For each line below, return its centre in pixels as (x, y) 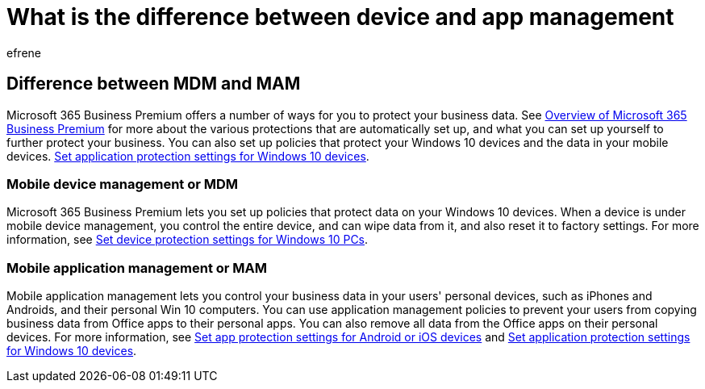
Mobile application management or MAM (137, 268)
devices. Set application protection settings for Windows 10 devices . (188, 156)
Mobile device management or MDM (123, 184)
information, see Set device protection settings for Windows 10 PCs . (188, 240)
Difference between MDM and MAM (154, 84)
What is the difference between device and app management (340, 17)
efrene (24, 52)
